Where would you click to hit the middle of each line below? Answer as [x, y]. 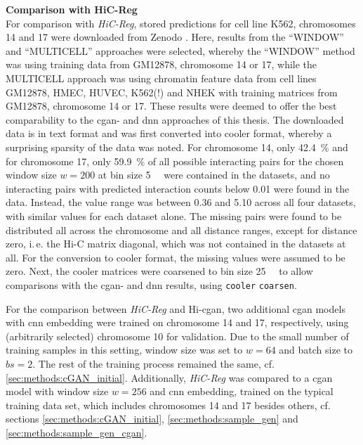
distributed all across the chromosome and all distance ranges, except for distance [181, 230]
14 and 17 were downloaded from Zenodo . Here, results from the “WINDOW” [175, 37]
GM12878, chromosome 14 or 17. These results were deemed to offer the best [171, 106]
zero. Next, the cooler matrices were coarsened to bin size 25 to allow [159, 271]
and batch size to [316, 350]
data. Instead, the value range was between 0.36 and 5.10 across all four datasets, [181, 202]
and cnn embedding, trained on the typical [242, 391]
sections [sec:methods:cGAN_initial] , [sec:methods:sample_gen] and [152, 419]
